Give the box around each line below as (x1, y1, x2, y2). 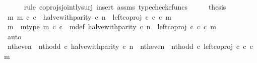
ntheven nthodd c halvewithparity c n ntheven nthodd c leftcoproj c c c (7, 41, 253, 51)
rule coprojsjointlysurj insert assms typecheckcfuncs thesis (24, 2, 226, 12)
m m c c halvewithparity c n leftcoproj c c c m (7, 11, 171, 22)
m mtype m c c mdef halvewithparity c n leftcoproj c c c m (7, 21, 216, 32)
